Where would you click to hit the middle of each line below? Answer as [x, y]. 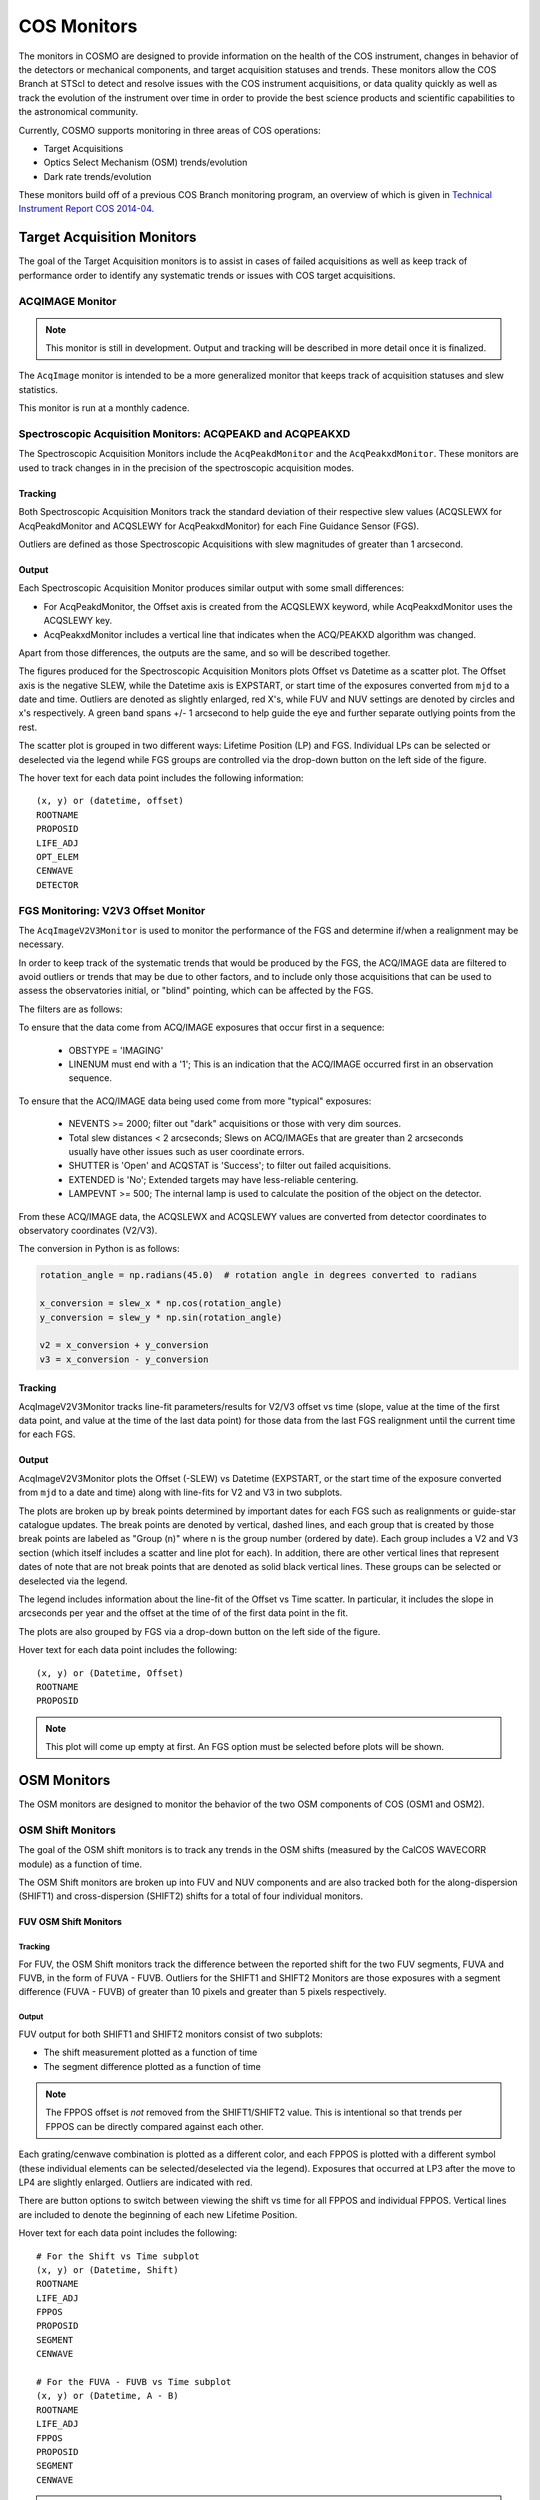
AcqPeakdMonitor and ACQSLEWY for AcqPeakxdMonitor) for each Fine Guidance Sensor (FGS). [219, 526]
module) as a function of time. [80, 1864]
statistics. [38, 389]
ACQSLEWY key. [78, 621]
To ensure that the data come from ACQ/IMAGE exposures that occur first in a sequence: [201, 1027]
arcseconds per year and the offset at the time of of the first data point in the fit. [183, 1613]
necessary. [41, 944]
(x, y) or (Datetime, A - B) [107, 2396]
